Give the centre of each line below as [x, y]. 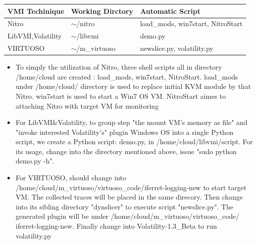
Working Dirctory [102, 11]
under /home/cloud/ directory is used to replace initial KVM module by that [133, 86]
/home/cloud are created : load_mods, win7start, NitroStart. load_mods [127, 76]
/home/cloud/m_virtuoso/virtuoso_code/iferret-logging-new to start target [131, 187]
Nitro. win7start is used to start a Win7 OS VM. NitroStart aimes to [121, 96]
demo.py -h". [35, 161]
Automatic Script [170, 11]
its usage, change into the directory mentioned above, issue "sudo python [126, 151]
